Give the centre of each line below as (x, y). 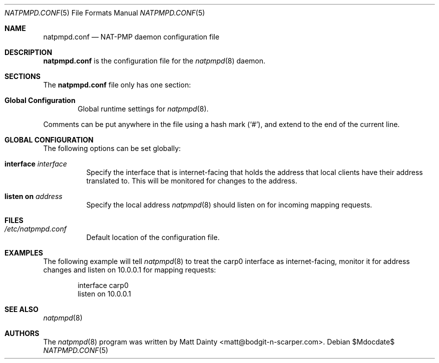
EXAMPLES (24, 253)
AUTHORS (22, 333)
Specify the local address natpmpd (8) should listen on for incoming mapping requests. (229, 205)
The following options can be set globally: (112, 148)
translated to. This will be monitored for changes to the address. (192, 181)
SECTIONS (23, 76)
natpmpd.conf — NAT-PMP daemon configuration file (131, 37)
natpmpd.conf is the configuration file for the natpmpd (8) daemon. (154, 61)
